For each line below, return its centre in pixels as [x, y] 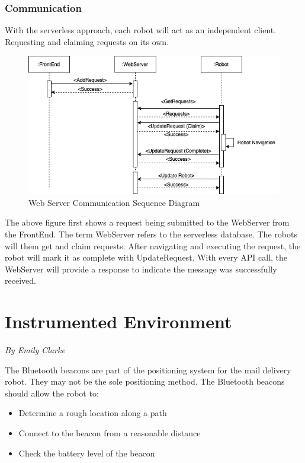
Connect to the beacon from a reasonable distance [110, 433]
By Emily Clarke [35, 350]
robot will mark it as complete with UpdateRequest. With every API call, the [146, 257]
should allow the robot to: [52, 393]
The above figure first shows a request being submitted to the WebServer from [147, 222]
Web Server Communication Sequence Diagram [114, 202]
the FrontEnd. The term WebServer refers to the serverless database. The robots [151, 234]
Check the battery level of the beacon [87, 453]
